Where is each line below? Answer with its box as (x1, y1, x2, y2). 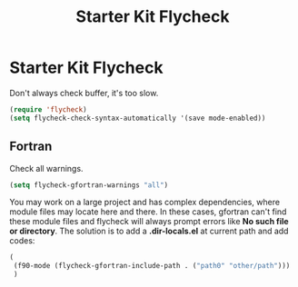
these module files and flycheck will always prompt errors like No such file (9, 216, 289, 227)
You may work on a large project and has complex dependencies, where (9, 197, 280, 208)
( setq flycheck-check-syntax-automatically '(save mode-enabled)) (9, 114, 266, 123)
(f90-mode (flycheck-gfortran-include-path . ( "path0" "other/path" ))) (13, 262, 291, 271)
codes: (9, 235, 35, 246)
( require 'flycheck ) (9, 104, 88, 114)
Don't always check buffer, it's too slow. (9, 87, 159, 98)
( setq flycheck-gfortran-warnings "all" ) (9, 180, 169, 190)
